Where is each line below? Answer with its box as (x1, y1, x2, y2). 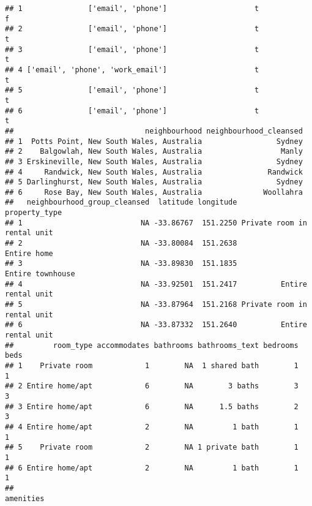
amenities (5, 494, 45, 503)
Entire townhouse (5, 270, 75, 279)
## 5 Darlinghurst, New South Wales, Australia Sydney (5, 178, 303, 187)
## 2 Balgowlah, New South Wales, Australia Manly (5, 147, 303, 156)
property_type (5, 208, 62, 217)
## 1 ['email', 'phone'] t (5, 4, 259, 13)
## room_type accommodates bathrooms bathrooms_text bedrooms (5, 341, 299, 350)
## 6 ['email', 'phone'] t (5, 106, 259, 115)
